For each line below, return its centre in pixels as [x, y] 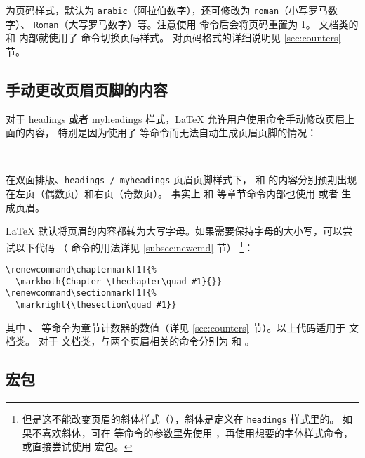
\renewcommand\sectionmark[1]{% [81, 293]
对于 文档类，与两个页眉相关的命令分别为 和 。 [146, 341]
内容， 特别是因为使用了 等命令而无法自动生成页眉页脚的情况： [171, 132]
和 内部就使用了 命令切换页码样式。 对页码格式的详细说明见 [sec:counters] [173, 38]
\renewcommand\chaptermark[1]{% [81, 270]
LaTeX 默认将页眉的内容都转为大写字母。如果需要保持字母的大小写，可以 [174, 231]
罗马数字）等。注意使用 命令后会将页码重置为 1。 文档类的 [223, 24]
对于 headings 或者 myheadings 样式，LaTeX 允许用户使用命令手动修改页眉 [175, 118]
